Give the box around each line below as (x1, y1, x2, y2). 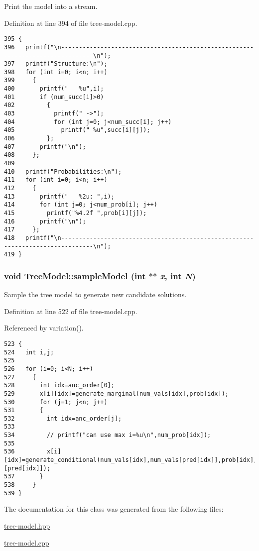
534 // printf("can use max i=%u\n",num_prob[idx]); (4, 432, 211, 439)
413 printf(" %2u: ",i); (4, 193, 115, 200)
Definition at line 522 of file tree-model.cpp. (4, 306, 137, 316)
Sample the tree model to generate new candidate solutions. (4, 289, 187, 300)
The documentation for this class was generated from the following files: (4, 504, 224, 514)
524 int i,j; (4, 348, 54, 356)
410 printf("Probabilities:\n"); (4, 168, 122, 175)
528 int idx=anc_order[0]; (4, 382, 115, 389)
